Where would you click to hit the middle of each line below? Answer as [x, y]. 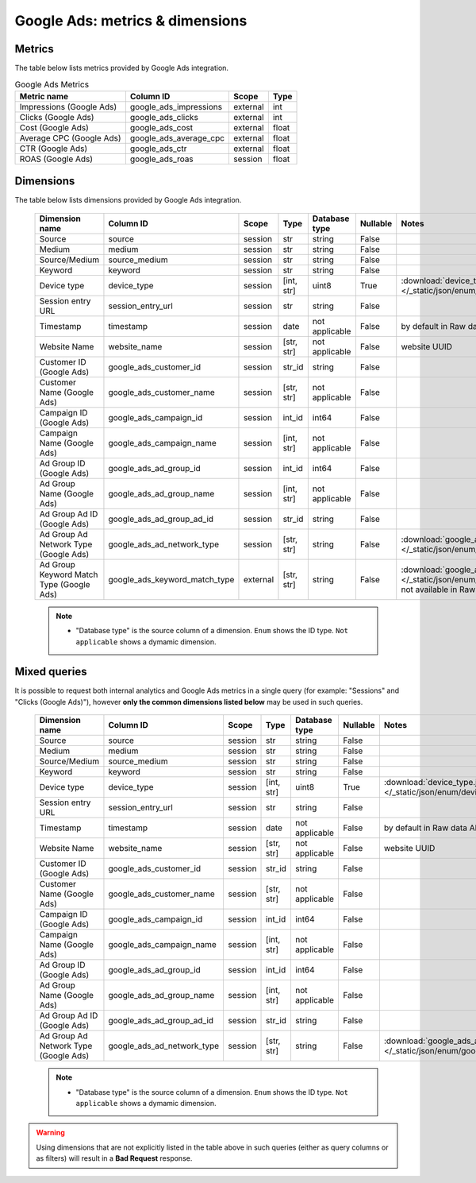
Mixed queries [51, 672]
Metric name [44, 96]
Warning [50, 1133]
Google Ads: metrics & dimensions [131, 21]
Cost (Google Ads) [54, 127]
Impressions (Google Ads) [68, 106]
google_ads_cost [161, 127]
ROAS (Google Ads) [56, 159]
